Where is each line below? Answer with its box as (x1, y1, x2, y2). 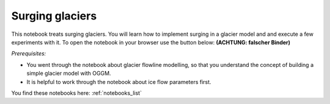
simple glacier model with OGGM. (26, 70, 111, 77)
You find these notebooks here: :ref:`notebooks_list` (11, 89, 142, 97)
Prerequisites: (11, 50, 46, 57)
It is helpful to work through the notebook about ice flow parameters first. (26, 78, 211, 85)
